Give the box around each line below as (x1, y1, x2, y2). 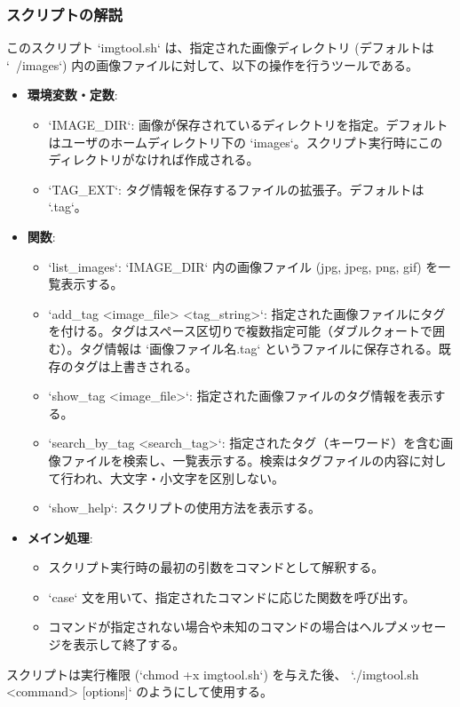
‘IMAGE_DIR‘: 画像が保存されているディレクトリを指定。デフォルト (48, 115, 448, 133)
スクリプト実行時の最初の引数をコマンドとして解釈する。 (48, 558, 385, 576)
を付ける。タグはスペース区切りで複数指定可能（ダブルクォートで (48, 322, 432, 340)
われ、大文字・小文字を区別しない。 (73, 468, 285, 487)
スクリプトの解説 (6, 3, 123, 25)
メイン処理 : (27, 528, 93, 546)
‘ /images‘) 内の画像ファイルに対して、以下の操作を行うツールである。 (6, 55, 418, 74)
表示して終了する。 (73, 635, 186, 654)
